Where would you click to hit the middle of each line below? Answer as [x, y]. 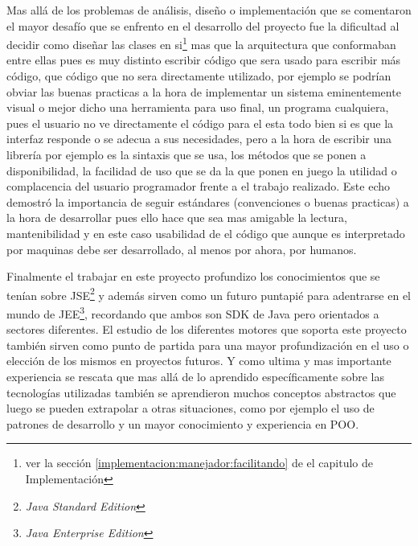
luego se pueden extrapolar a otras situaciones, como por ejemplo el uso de [191, 408]
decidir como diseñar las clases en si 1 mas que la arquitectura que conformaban [201, 43]
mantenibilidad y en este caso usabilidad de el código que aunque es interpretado [206, 233]
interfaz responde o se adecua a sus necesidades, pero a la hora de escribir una [199, 139]
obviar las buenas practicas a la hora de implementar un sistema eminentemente [204, 91]
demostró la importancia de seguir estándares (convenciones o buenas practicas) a [208, 201]
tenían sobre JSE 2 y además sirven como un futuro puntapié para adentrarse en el [209, 294]
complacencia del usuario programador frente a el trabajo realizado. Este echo [199, 186]
